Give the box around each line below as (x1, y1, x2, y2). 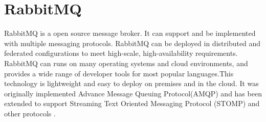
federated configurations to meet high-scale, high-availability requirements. (4, 48, 238, 58)
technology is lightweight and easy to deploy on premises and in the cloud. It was (4, 78, 259, 89)
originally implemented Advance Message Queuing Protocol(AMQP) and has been (4, 88, 262, 98)
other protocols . (4, 108, 56, 118)
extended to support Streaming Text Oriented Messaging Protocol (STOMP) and (4, 98, 260, 109)
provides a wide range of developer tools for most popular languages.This (4, 68, 234, 78)
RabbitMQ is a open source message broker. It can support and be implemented (4, 28, 256, 38)
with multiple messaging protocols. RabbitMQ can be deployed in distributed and (4, 37, 261, 48)
